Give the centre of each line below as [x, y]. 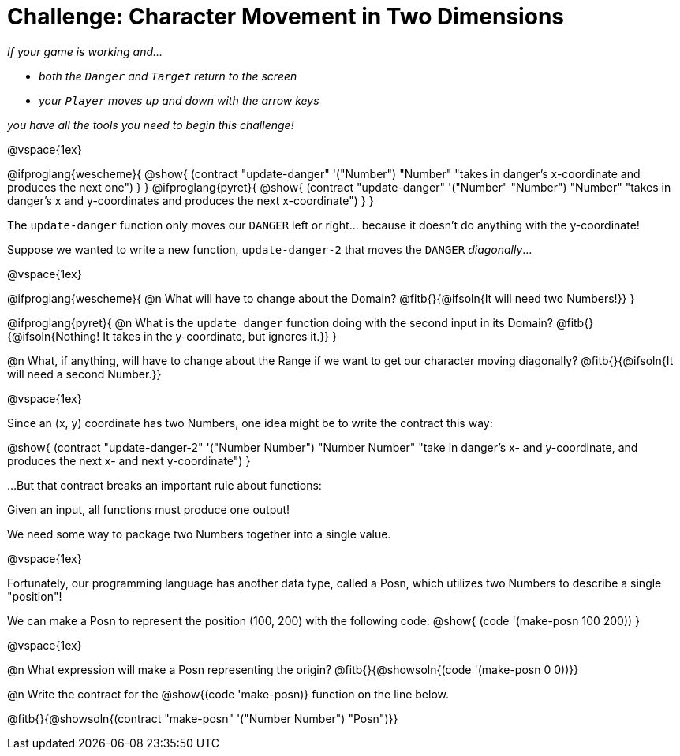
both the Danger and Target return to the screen [168, 76]
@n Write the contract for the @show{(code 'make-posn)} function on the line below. [228, 694]
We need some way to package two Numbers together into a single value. [199, 534]
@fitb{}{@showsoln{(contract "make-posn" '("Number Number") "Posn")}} [203, 718]
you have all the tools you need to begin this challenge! [151, 125]
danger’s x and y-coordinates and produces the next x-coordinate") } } [191, 200]
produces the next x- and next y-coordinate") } [129, 460]
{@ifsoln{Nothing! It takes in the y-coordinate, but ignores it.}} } [172, 336]
